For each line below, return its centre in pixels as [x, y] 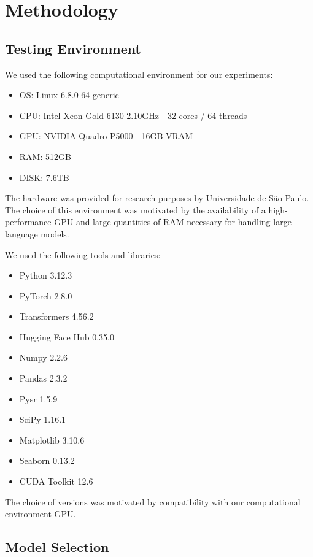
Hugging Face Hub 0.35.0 [67, 336]
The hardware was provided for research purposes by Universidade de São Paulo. [157, 198]
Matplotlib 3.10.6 [52, 440]
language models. [37, 233]
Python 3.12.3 [46, 275]
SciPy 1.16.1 [43, 419]
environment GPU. [41, 514]
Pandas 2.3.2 [43, 378]
